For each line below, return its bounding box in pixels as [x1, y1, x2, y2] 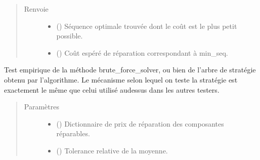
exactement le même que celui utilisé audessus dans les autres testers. [4, 84, 220, 95]
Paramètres [24, 101, 59, 112]
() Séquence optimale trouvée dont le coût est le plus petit [56, 20, 237, 31]
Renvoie [24, 4, 49, 14]
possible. [56, 30, 83, 41]
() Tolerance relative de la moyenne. [56, 145, 168, 155]
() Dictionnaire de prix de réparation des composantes [56, 118, 224, 129]
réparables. [56, 128, 90, 139]
